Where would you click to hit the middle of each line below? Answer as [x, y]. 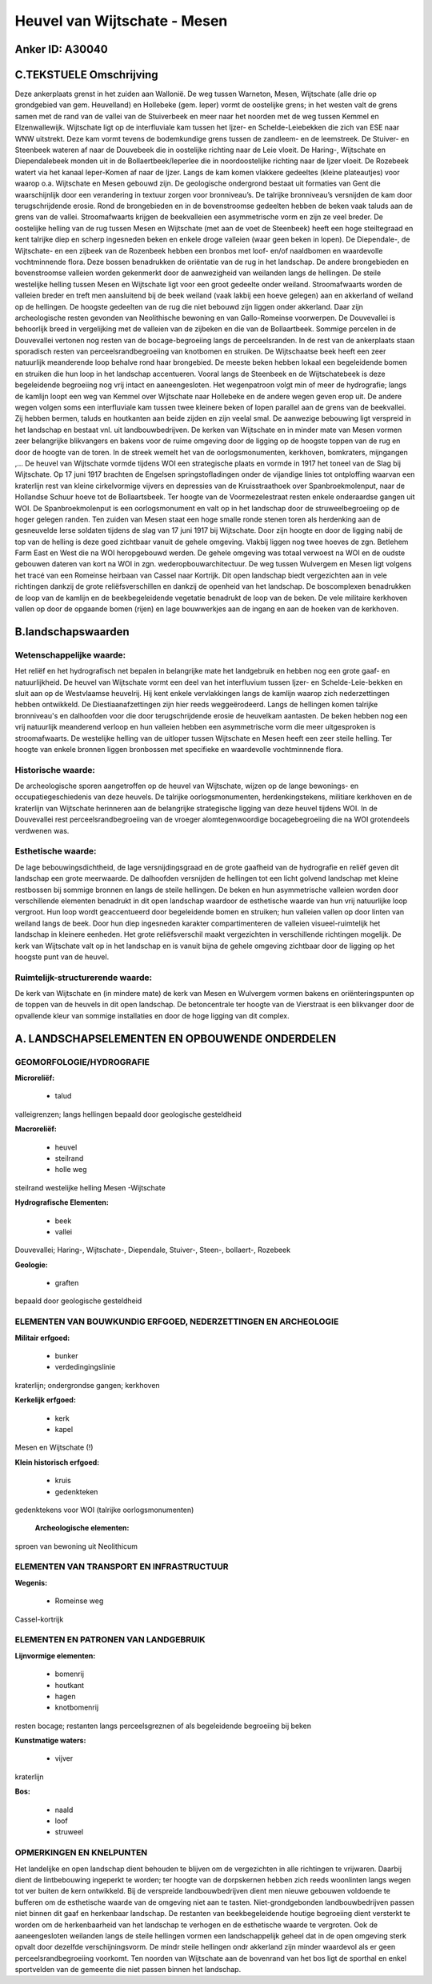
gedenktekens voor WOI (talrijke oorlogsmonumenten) [104, 1510]
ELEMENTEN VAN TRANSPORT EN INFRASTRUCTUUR [122, 1566]
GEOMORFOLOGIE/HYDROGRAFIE [82, 1062]
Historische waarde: [55, 770]
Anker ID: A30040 [61, 49]
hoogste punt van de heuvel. [62, 957]
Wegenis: [31, 1582]
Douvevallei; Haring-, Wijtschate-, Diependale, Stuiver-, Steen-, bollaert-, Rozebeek [153, 1250]
